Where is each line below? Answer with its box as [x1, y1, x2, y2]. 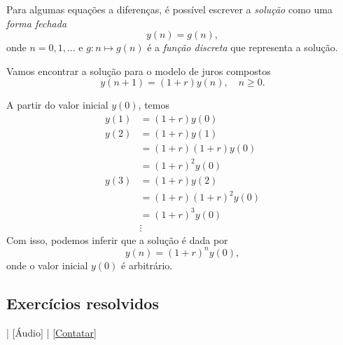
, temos [138, 97, 169, 112]
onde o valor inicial [6, 257, 88, 272]
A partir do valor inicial [6, 97, 108, 112]
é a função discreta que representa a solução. [147, 40, 338, 55]
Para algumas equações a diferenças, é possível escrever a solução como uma [6, 2, 332, 16]
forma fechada [6, 15, 67, 30]
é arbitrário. [121, 257, 173, 272]
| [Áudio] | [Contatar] [6, 325, 97, 339]
